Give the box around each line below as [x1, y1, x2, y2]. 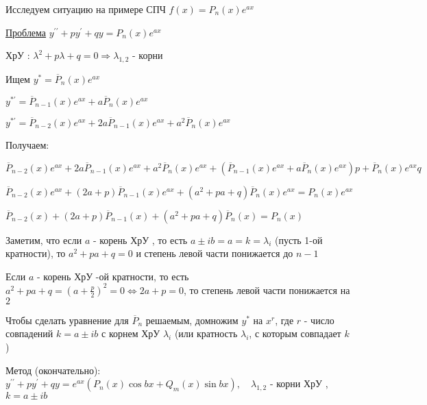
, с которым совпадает [249, 326, 341, 341]
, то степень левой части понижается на [183, 282, 350, 297]
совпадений [5, 326, 53, 341]
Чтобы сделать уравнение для [5, 312, 129, 327]
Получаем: [5, 138, 49, 152]
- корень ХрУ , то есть [93, 232, 188, 247]
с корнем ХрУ [101, 326, 160, 341]
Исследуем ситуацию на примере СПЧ [5, 2, 166, 16]
